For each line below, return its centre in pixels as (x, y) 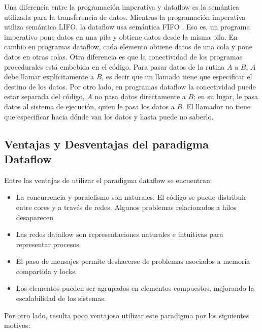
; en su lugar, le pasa (226, 96)
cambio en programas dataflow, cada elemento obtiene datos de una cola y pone (128, 47)
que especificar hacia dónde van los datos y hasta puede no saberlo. (109, 116)
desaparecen (35, 217)
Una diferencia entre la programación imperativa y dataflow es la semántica (122, 7)
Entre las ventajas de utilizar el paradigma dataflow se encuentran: (108, 180)
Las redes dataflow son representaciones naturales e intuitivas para (120, 234)
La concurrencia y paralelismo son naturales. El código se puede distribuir (131, 197)
